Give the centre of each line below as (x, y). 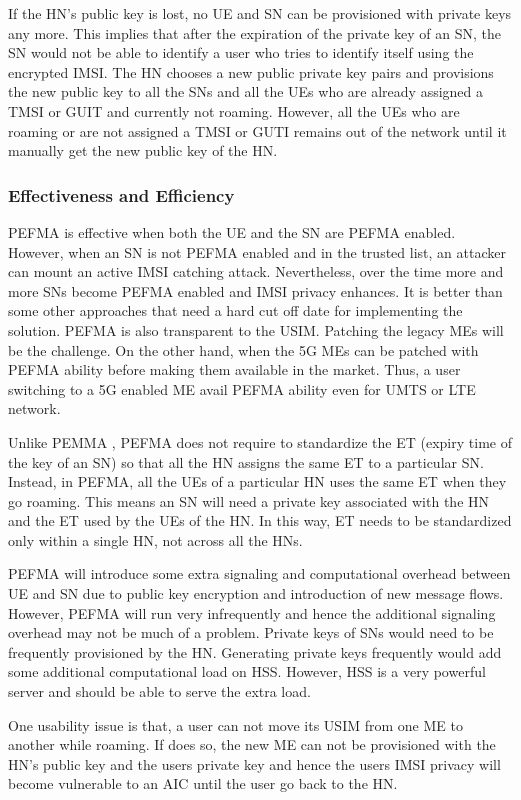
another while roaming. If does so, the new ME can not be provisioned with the (252, 744)
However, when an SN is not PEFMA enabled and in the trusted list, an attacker (257, 251)
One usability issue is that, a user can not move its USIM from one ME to (235, 724)
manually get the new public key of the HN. (143, 150)
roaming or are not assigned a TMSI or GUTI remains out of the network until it (257, 130)
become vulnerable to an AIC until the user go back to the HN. (203, 783)
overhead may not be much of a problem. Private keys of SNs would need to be (251, 632)
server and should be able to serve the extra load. (159, 691)
